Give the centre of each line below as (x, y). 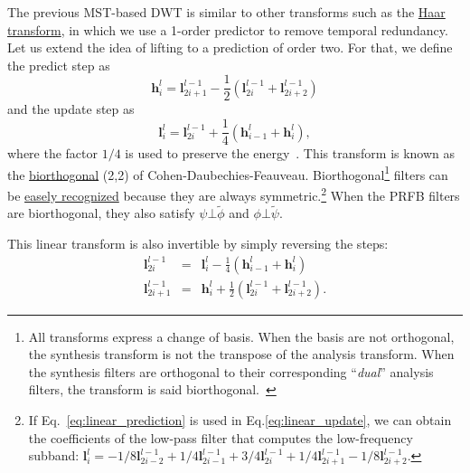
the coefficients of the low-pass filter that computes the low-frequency (221, 437)
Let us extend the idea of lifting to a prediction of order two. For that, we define (230, 47)
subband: (54, 455)
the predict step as (59, 65)
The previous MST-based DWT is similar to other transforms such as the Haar (226, 12)
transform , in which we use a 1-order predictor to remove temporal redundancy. (228, 29)
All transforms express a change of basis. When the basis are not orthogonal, (241, 336)
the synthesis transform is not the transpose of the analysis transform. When (241, 354)
